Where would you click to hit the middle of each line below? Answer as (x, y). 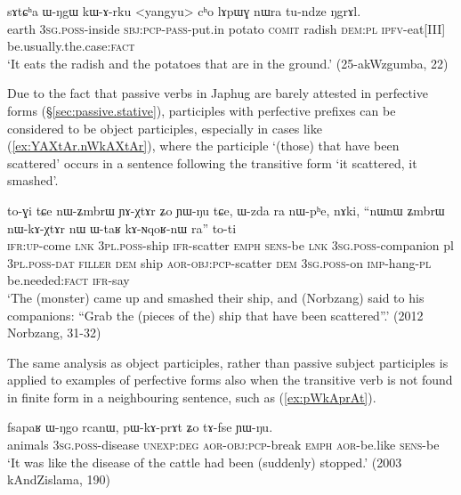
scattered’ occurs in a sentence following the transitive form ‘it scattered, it (212, 162)
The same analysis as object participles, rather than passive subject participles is (228, 362)
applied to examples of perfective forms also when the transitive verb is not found (230, 380)
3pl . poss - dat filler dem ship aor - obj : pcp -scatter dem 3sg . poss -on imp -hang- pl (219, 262)
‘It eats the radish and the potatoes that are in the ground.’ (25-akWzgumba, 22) (228, 63)
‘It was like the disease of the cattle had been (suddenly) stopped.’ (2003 (205, 462)
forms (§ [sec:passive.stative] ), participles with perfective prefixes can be (202, 110)
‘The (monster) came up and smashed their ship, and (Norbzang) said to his (216, 297)
